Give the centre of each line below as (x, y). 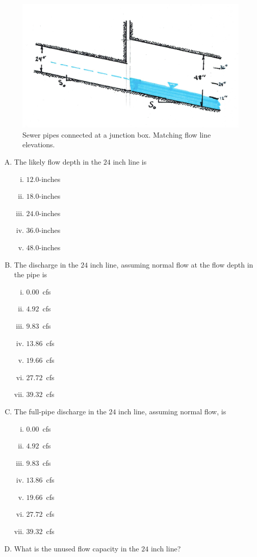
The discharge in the (46, 264)
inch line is (130, 162)
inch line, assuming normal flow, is (172, 411)
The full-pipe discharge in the (60, 411)
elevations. (39, 144)
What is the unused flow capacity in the (76, 548)
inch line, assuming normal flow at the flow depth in (172, 264)
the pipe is (31, 274)
